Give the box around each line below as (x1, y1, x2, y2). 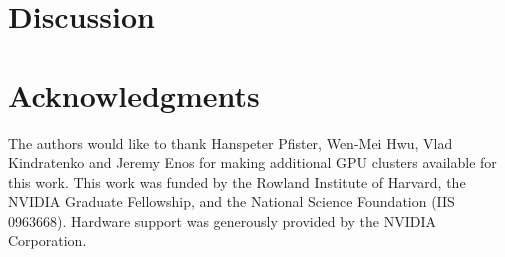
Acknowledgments (8, 74, 260, 115)
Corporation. (8, 230, 87, 251)
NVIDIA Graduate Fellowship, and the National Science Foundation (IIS (8, 191, 455, 212)
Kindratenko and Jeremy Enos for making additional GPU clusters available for (8, 152, 497, 173)
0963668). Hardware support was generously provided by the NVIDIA (8, 210, 437, 231)
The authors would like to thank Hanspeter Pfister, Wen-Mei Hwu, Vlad (8, 132, 453, 153)
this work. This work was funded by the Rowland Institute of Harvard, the (8, 171, 466, 192)
